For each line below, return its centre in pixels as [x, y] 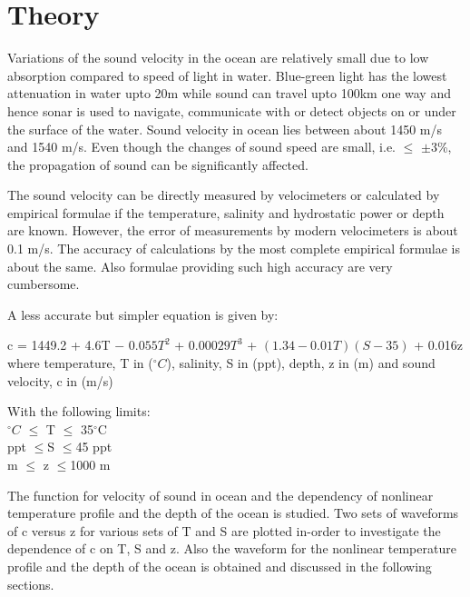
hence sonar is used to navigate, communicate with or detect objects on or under [232, 110]
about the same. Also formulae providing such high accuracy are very [200, 266]
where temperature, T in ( [80, 363]
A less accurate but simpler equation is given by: [143, 314]
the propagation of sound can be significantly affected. [158, 164]
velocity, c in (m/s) [60, 380]
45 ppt [94, 447]
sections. [31, 584]
